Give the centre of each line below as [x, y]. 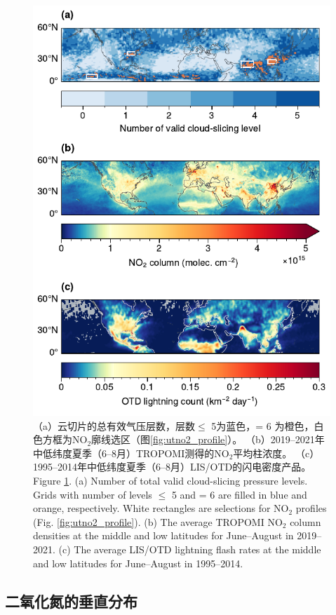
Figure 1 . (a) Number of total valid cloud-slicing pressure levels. [170, 481]
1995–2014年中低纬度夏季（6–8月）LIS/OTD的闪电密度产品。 [172, 467]
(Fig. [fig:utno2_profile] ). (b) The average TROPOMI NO [158, 521]
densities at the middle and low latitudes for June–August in [163, 535]
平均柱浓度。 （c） [276, 453]
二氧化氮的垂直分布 [71, 601]
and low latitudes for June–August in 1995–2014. [138, 563]
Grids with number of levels [93, 494]
